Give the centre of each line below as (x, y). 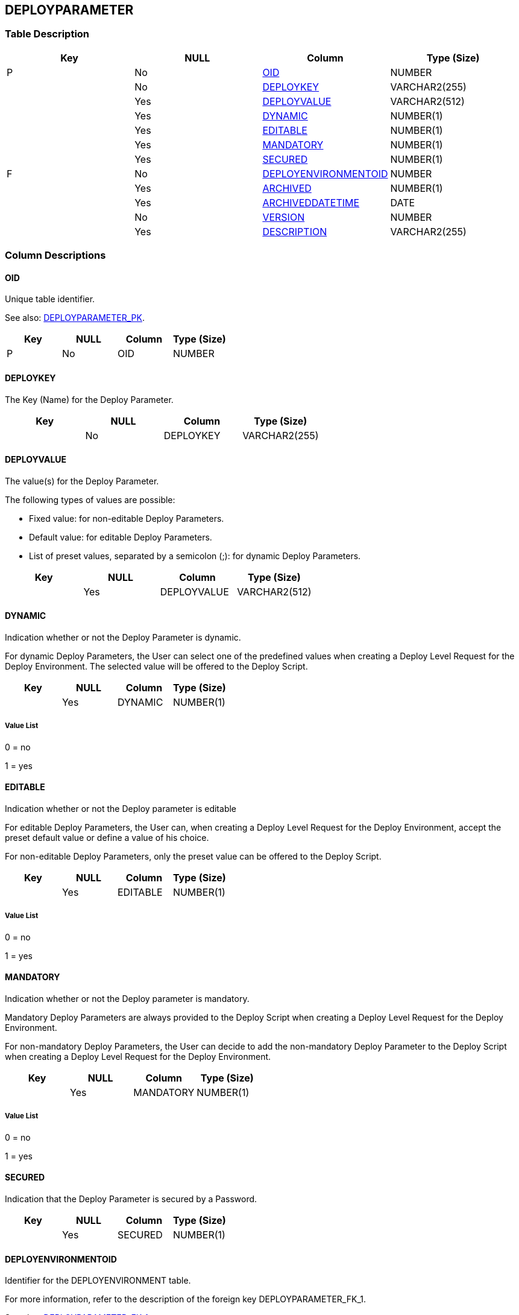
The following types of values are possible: (90, 499)
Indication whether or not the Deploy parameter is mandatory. (127, 999)
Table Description (47, 34)
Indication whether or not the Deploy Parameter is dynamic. (123, 638)
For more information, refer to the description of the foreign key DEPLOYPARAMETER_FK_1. (185, 1299)
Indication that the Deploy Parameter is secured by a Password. (131, 1199)
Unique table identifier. (50, 299)
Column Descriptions (55, 255)
